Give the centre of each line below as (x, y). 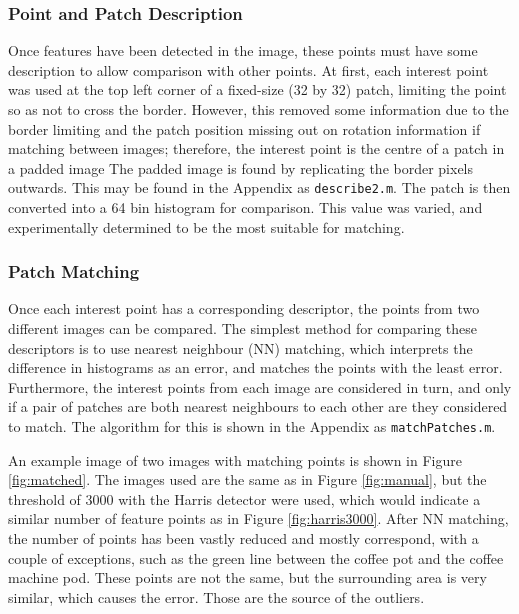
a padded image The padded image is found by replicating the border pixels (241, 167)
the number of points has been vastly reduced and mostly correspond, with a (243, 538)
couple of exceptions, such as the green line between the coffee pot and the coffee (256, 557)
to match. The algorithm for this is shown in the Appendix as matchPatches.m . (252, 426)
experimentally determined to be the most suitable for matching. (206, 226)
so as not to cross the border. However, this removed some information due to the (258, 109)
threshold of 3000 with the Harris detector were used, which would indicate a (244, 498)
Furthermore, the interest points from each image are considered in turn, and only (260, 386)
